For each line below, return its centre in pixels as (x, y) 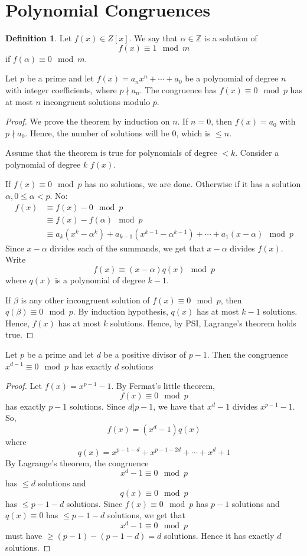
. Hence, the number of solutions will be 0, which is (118, 133)
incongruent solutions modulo (97, 101)
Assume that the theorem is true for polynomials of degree (111, 153)
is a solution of (231, 38)
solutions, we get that (146, 515)
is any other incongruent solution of (85, 300)
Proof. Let (24, 386)
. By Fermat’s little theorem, (163, 386)
